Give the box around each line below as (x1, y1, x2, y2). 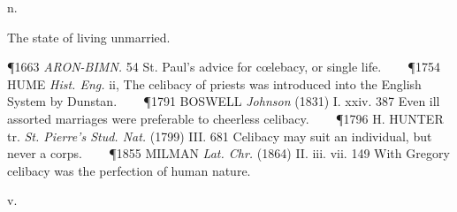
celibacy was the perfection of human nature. (7, 161, 251, 179)
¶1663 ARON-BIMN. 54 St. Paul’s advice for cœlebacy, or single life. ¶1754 (7, 57, 440, 76)
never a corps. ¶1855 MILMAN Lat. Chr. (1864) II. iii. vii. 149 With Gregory (7, 144, 450, 163)
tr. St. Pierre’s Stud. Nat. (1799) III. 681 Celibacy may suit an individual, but (7, 126, 432, 145)
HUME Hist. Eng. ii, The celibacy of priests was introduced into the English (7, 74, 422, 93)
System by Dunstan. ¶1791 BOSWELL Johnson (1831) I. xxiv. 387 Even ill (7, 92, 440, 110)
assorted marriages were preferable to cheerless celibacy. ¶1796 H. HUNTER (7, 109, 444, 127)
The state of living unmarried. (7, 27, 171, 46)
